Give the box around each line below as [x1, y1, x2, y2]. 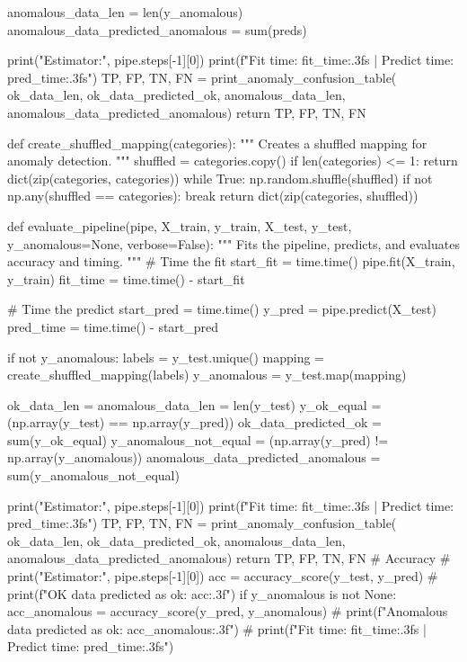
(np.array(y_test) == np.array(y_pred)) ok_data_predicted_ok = [7, 413, 382, 432]
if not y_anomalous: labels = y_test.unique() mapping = [7, 347, 324, 366]
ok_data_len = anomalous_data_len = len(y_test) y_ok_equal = [7, 395, 382, 414]
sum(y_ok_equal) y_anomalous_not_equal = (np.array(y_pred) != [7, 430, 389, 449]
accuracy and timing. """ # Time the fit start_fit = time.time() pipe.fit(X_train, [7, 252, 455, 271]
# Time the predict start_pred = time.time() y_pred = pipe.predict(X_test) [7, 300, 436, 318]
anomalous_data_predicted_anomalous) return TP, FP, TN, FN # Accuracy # [7, 549, 451, 568]
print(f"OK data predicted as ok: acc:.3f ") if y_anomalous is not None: [7, 584, 397, 603]
